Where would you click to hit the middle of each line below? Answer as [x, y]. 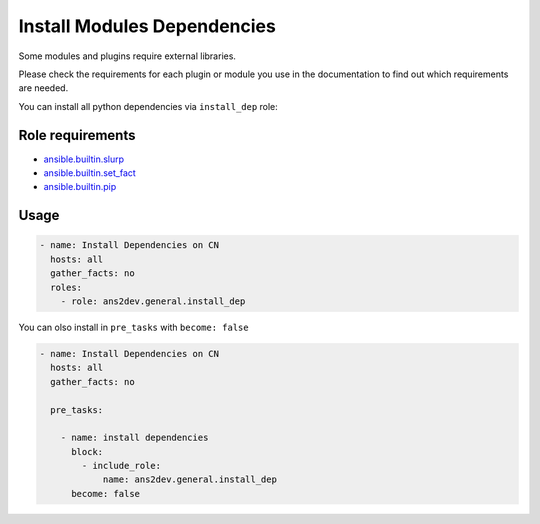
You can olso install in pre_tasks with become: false [133, 327]
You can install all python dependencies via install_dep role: [148, 106]
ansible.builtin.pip [80, 187]
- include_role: [121, 466]
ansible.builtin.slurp [84, 159]
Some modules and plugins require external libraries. [127, 56]
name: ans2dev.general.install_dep [189, 479]
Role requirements [77, 135]
